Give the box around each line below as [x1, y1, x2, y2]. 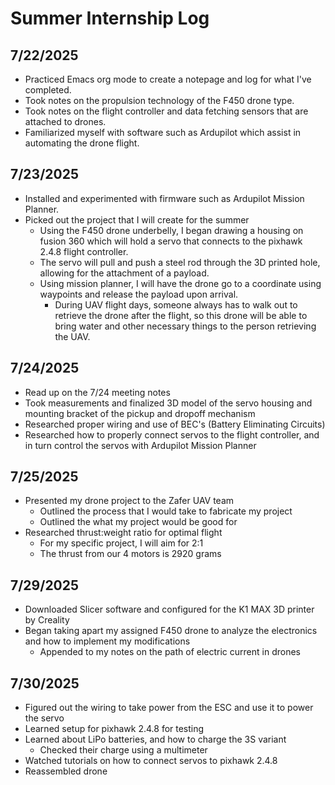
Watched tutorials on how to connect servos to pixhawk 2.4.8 [24, 755, 278, 767]
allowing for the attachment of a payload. [39, 267, 210, 279]
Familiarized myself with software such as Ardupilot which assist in [24, 127, 302, 138]
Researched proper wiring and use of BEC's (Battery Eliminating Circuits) [24, 418, 326, 430]
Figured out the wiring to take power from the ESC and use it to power [24, 702, 314, 714]
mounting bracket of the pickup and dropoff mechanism [24, 407, 256, 419]
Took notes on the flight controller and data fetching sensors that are [24, 105, 309, 117]
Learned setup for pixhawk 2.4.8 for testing [24, 723, 205, 735]
